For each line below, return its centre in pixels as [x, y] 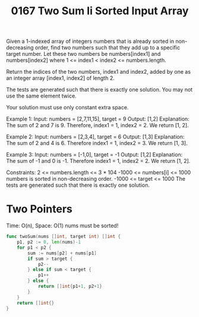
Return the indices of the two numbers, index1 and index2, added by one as [99, 72]
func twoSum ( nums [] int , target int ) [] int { [63, 237]
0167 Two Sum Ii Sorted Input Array [100, 11]
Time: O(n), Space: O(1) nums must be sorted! [62, 226]
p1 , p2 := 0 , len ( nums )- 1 [49, 242]
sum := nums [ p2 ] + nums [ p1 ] [62, 253]
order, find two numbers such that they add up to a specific [107, 48]
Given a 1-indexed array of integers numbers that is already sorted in [90, 41]
